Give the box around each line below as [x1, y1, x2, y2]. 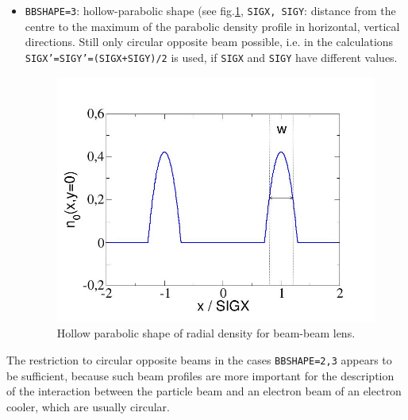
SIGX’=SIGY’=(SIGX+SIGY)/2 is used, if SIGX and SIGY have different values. [25, 48, 398, 65]
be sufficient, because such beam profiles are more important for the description [6, 367, 395, 383]
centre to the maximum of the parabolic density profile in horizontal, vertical [25, 17, 400, 34]
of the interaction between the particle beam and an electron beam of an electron [6, 383, 402, 399]
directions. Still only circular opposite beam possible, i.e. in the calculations [25, 33, 394, 50]
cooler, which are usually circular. [6, 398, 170, 414]
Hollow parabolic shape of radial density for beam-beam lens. [56, 325, 356, 341]
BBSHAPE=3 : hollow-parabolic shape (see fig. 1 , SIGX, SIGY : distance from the [25, 2, 396, 18]
